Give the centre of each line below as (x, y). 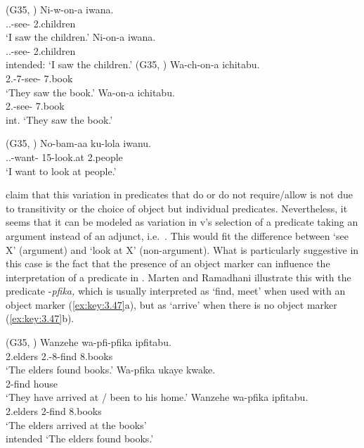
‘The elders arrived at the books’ (76, 424)
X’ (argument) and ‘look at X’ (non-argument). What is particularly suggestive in (182, 249)
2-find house (32, 383)
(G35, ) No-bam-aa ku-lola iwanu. (79, 143)
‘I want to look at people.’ (61, 171)
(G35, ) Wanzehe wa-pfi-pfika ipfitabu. (89, 342)
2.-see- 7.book (35, 106)
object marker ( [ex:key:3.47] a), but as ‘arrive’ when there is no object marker (171, 304)
